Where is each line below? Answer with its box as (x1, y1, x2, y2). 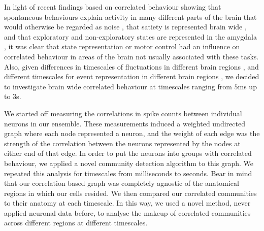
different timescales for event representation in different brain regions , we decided (4, 71, 259, 82)
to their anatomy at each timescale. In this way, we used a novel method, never (4, 197, 251, 208)
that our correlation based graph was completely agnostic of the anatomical (4, 178, 239, 188)
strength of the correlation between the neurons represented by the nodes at (4, 138, 241, 148)
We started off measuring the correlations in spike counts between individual (4, 108, 242, 118)
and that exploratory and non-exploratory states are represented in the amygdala (4, 31, 257, 42)
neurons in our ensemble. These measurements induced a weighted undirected (4, 118, 245, 128)
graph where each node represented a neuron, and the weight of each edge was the (4, 128, 260, 139)
